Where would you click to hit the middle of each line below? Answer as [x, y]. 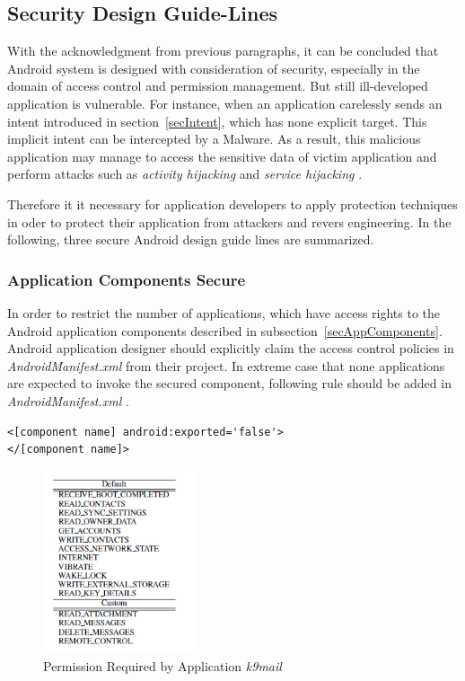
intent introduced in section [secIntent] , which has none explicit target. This [217, 121]
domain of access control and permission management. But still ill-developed [218, 86]
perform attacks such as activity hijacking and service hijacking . [185, 174]
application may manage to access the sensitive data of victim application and [222, 156]
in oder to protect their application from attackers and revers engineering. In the [229, 221]
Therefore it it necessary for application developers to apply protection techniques [232, 203]
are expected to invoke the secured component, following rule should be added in [229, 383]
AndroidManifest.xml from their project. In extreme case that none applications [226, 365]
